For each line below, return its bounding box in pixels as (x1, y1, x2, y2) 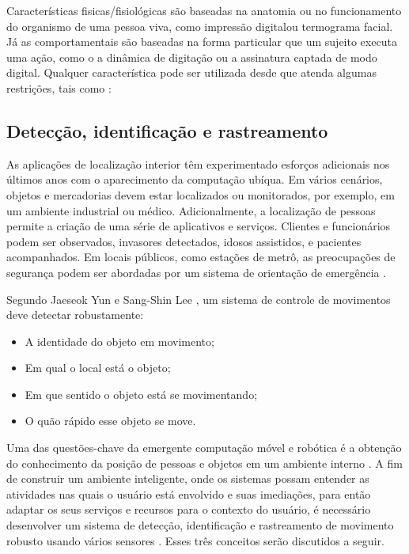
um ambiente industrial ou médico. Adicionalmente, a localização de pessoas (6, 202, 376, 218)
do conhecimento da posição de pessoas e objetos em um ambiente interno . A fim (6, 454, 403, 471)
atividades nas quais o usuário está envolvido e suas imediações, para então (6, 485, 371, 502)
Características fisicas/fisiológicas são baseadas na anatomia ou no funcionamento (6, 2, 402, 18)
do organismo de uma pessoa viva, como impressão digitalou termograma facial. (6, 17, 393, 34)
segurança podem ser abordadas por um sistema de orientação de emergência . (6, 264, 387, 280)
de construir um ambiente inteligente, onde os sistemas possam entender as (6, 470, 369, 487)
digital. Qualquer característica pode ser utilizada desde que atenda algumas (6, 64, 377, 81)
